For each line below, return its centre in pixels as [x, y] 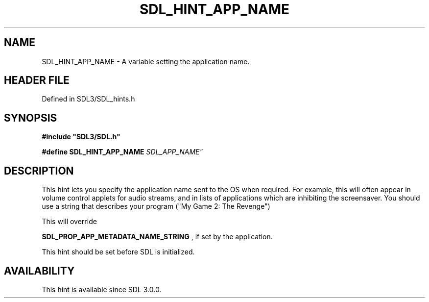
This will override [69, 222]
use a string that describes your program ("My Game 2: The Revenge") [156, 206]
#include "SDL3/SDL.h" [81, 137]
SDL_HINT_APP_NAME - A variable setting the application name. [146, 61]
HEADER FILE [37, 80]
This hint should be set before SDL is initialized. [118, 252]
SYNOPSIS [31, 118]
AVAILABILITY [39, 271]
